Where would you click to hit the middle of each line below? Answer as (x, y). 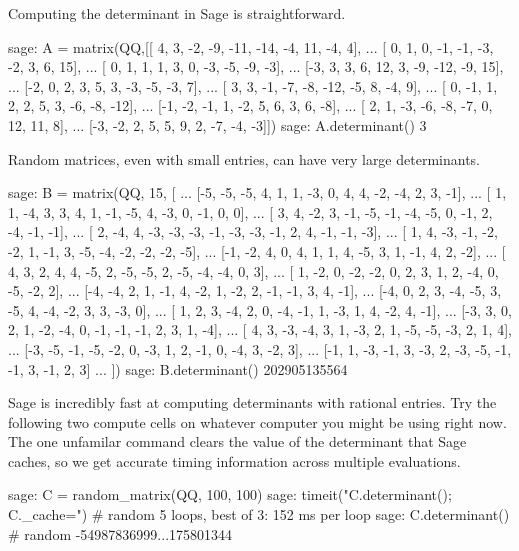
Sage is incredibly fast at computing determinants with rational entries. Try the (252, 402)
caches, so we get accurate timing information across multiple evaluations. (234, 460)
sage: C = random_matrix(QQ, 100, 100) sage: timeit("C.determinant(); (230, 494)
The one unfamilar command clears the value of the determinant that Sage (237, 441)
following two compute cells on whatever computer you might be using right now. (257, 421)
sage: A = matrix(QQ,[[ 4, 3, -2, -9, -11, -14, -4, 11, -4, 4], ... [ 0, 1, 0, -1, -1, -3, (251, 46)
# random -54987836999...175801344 (120, 533)
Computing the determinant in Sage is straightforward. (177, 13)
